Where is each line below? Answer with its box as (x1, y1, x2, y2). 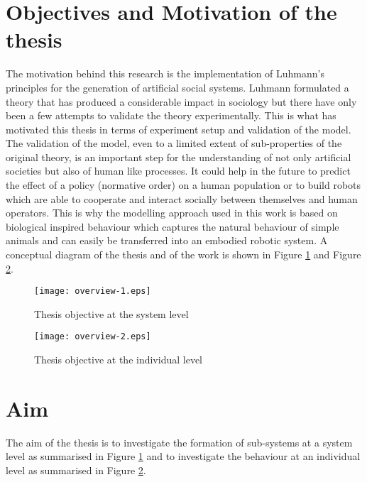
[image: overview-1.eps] (34, 286, 151, 297)
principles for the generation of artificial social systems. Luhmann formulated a (6, 80, 349, 94)
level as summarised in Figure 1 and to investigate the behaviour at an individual (6, 449, 361, 464)
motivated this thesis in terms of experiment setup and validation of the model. (6, 121, 351, 136)
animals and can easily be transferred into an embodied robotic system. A (6, 233, 328, 248)
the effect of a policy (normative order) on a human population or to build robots (6, 177, 361, 192)
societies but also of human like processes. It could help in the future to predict (6, 163, 351, 178)
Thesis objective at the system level (34, 306, 189, 321)
